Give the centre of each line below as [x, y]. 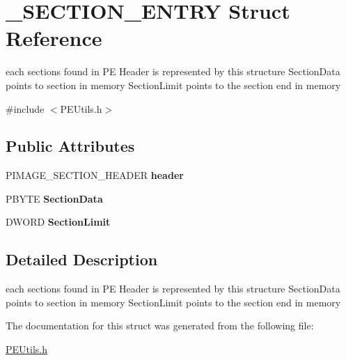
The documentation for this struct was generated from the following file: [160, 326]
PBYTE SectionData [54, 198]
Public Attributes [70, 146]
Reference [54, 38]
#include [25, 108]
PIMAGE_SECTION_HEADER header [95, 175]
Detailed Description [82, 259]
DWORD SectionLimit [58, 222]
